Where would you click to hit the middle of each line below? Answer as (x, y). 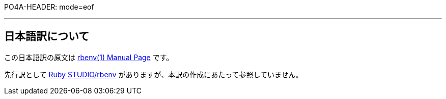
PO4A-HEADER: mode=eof (49, 7)
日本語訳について (47, 36)
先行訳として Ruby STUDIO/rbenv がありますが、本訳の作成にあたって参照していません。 (154, 74)
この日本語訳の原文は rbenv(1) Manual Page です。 (89, 57)
